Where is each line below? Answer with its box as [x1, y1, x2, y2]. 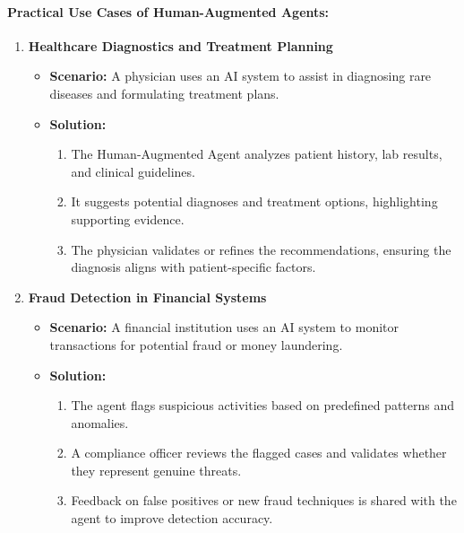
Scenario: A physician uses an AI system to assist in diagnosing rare [49, 66, 432, 85]
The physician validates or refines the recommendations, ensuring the [71, 240, 451, 258]
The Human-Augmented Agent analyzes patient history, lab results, [71, 144, 443, 163]
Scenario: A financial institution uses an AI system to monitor [49, 318, 399, 336]
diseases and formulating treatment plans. [49, 83, 279, 102]
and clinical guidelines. [71, 162, 195, 180]
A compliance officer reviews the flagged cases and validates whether [71, 443, 447, 462]
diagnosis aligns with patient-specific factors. [71, 258, 316, 276]
